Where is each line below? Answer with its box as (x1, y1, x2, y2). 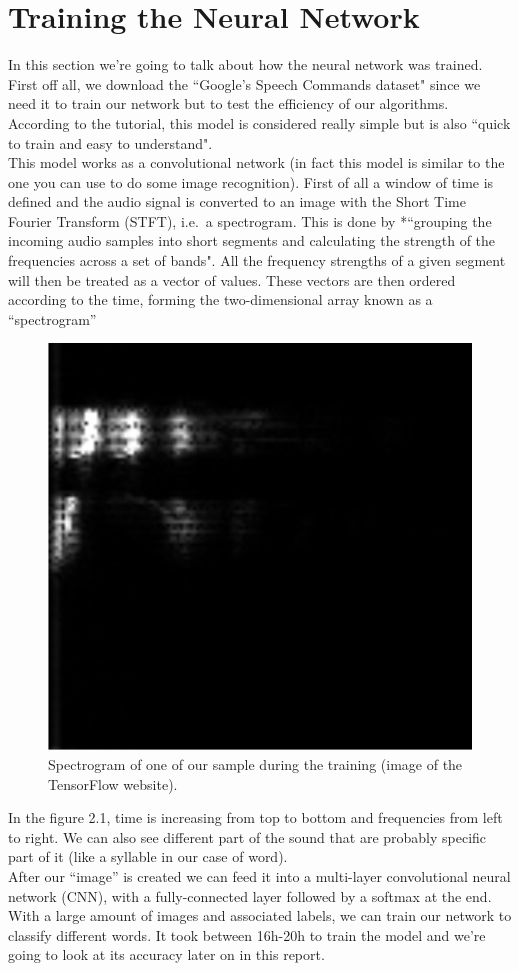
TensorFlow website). (48, 773, 178, 794)
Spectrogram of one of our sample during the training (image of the (48, 754, 463, 775)
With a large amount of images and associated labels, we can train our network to (8, 905, 512, 926)
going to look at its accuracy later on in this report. (8, 944, 325, 965)
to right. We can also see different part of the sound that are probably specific (8, 826, 487, 847)
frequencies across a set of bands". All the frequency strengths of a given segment (8, 250, 506, 271)
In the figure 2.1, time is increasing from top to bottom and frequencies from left (8, 807, 503, 828)
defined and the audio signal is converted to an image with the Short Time (8, 191, 466, 212)
